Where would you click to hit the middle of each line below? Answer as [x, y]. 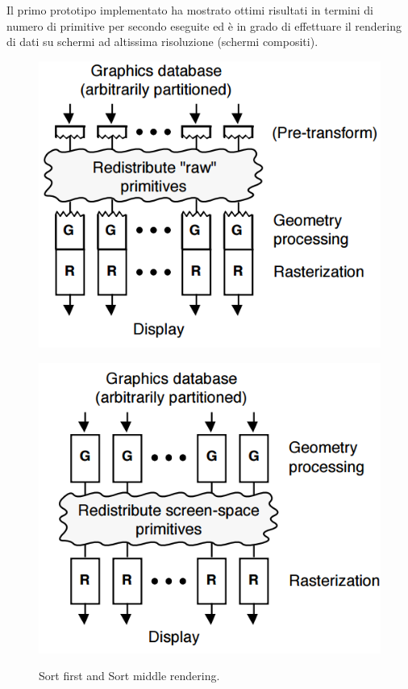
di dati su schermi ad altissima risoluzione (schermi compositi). [162, 42]
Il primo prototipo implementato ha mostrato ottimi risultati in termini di [190, 10]
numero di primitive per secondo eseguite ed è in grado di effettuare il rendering [204, 25]
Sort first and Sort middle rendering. [129, 676]
